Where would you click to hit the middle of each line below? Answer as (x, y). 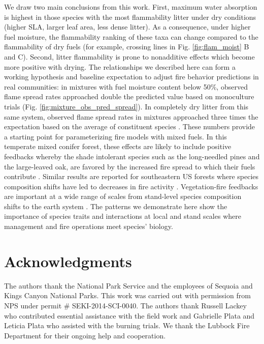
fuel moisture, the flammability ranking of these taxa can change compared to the (131, 36)
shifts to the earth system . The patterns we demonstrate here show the (116, 206)
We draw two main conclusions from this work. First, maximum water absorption (131, 7)
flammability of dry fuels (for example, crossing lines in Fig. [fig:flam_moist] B (127, 47)
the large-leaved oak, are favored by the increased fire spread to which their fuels (130, 166)
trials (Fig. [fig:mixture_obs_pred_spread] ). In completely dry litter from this (126, 106)
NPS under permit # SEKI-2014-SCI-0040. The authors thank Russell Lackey (125, 305)
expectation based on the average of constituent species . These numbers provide (130, 126)
